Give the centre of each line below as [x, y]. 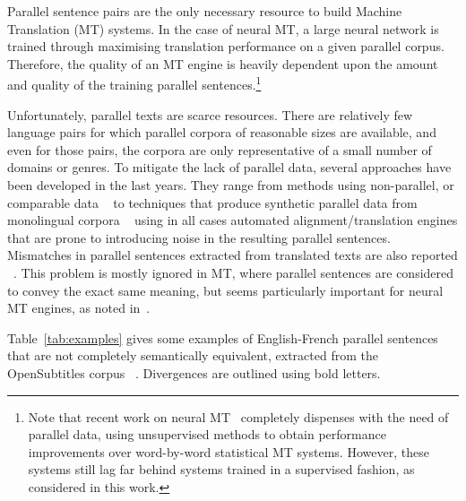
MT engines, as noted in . [79, 308]
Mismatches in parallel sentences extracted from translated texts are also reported [233, 255]
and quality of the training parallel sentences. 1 [134, 83]
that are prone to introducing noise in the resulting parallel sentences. [199, 237]
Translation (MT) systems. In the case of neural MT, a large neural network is [223, 28]
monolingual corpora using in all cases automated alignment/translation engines [233, 220]
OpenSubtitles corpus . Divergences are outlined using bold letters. [194, 372]
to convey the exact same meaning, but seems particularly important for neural [225, 290]
